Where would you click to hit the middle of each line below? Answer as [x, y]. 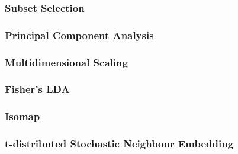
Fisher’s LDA [37, 89]
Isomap [22, 116]
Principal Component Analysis [79, 35]
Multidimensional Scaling [66, 62]
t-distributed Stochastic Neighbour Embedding [119, 144]
